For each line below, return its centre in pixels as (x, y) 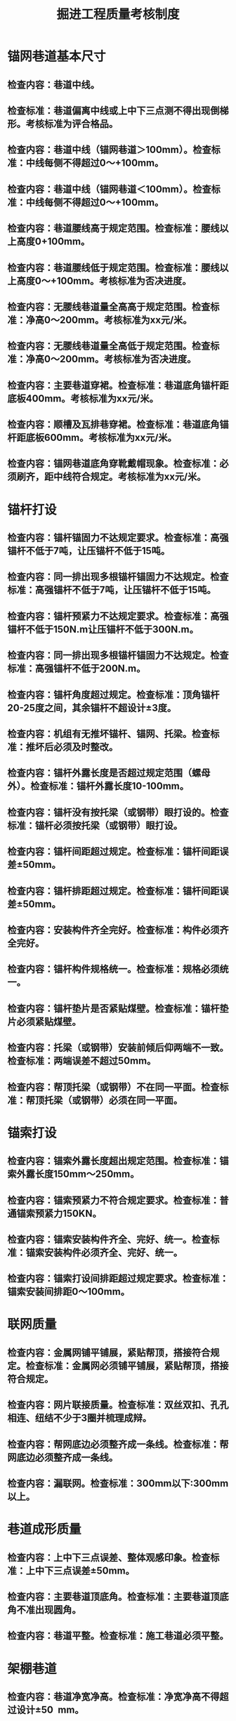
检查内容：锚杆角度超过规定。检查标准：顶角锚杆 (113, 695)
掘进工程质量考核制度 (118, 14)
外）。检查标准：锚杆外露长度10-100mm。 (98, 786)
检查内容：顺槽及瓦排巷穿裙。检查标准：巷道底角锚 (118, 424)
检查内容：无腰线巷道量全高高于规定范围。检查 (109, 306)
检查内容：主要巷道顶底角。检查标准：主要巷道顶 (113, 1597)
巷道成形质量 (45, 1530)
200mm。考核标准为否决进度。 (128, 359)
